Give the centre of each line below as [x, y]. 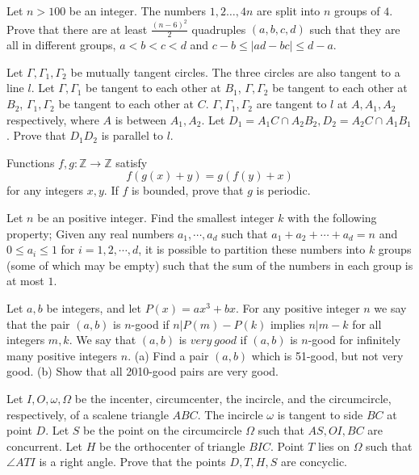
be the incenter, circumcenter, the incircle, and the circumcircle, [233, 398]
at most [25, 281]
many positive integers [62, 355]
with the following [332, 218]
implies [287, 324]
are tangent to [291, 104]
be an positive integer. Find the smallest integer [156, 218]
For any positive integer [301, 308]
